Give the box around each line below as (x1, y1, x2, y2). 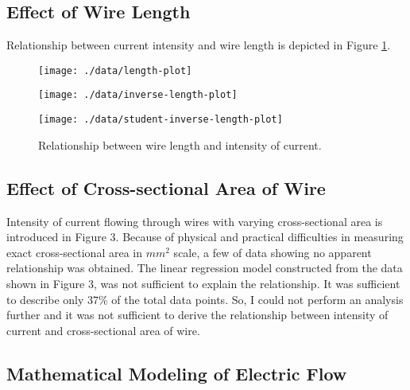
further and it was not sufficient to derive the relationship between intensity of (6, 306, 389, 323)
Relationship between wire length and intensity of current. (38, 136, 322, 153)
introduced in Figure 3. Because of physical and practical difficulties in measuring (6, 228, 404, 245)
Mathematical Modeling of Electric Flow (6, 361, 347, 385)
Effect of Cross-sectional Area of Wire (6, 175, 326, 200)
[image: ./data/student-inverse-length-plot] (38, 114, 283, 126)
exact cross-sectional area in (6, 244, 142, 260)
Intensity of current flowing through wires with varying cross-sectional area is (6, 213, 383, 229)
